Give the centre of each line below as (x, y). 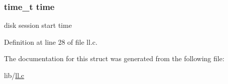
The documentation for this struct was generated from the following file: (114, 58)
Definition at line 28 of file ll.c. (51, 42)
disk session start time (38, 25)
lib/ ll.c (14, 75)
